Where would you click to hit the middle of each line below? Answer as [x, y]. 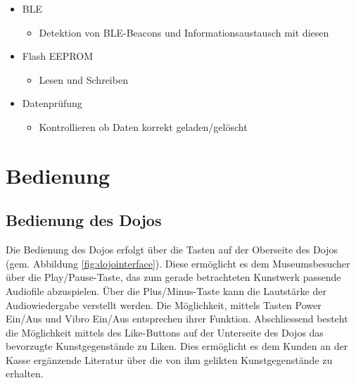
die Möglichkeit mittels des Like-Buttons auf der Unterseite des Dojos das [165, 332]
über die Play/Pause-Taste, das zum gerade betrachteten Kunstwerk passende [173, 277]
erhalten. [25, 373]
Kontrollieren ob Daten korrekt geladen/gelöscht [143, 126]
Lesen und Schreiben [83, 79]
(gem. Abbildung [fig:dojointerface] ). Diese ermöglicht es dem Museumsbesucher [178, 263]
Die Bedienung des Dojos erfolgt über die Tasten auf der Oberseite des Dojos [172, 250]
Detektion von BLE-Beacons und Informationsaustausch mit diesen [184, 32]
